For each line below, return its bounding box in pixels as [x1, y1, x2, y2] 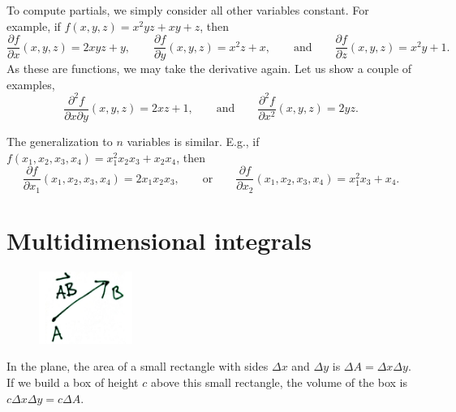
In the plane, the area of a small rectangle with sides [6, 358, 269, 375]
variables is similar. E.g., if [127, 133, 260, 149]
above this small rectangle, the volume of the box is [150, 373, 407, 390]
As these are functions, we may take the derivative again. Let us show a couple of [6, 60, 412, 77]
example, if [6, 17, 61, 34]
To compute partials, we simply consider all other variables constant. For [6, 2, 369, 18]
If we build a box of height [6, 373, 139, 390]
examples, [6, 75, 55, 92]
